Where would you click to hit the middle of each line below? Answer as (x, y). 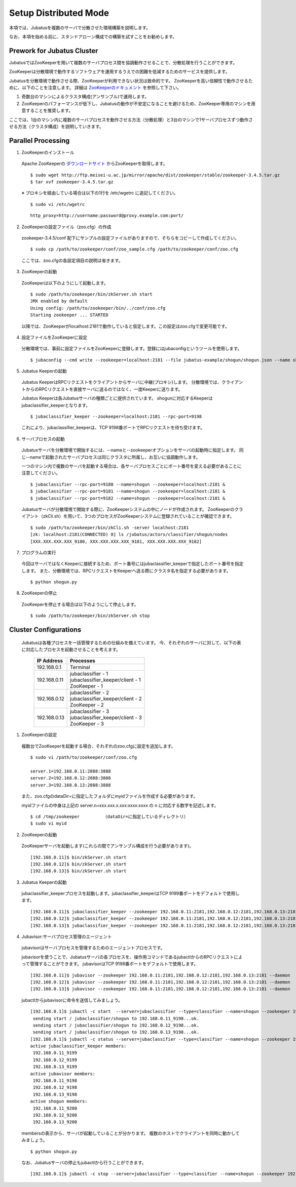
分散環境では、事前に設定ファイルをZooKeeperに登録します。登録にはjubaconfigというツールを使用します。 (132, 349)
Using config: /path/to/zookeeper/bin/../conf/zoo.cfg (98, 308)
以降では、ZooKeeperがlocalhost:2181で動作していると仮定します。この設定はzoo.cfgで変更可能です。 (125, 326)
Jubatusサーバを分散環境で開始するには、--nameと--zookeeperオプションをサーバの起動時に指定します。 (130, 450)
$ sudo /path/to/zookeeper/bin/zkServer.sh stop (90, 616)
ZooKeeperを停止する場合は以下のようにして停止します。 (80, 604)
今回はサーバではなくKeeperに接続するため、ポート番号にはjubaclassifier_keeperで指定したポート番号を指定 (132, 564)
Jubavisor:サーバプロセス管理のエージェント (67, 937)
